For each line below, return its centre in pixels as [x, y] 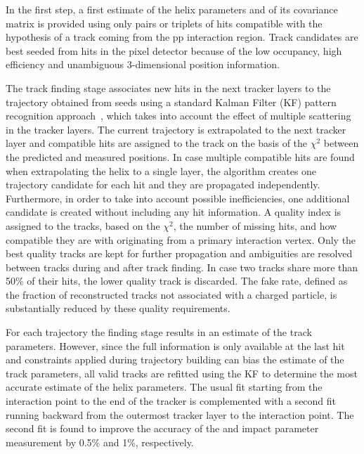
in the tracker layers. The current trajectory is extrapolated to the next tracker [176, 129]
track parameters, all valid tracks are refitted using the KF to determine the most [182, 373]
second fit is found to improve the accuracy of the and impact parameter [162, 428]
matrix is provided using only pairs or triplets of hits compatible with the [164, 23]
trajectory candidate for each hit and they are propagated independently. [163, 184]
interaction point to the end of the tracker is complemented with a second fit [171, 401]
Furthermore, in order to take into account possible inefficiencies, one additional [178, 198]
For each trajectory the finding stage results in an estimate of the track [159, 332]
